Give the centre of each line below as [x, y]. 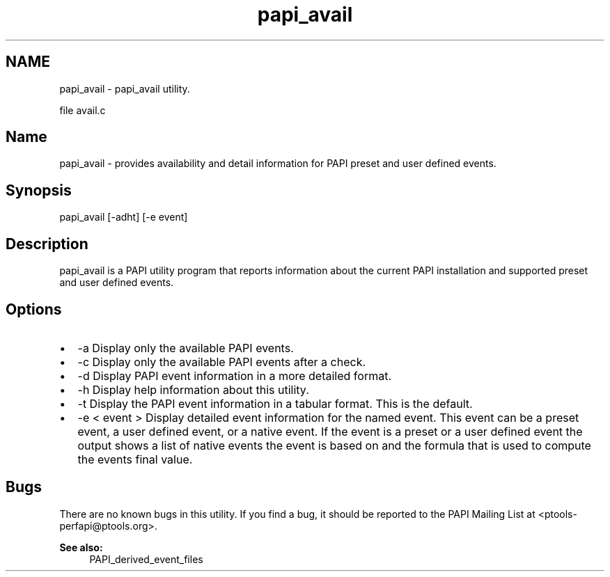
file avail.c [83, 110]
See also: [81, 547]
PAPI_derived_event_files [146, 559]
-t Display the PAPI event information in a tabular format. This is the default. [275, 403]
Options [34, 309]
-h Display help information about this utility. [193, 389]
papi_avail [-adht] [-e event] [124, 217]
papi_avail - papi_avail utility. [125, 88]
